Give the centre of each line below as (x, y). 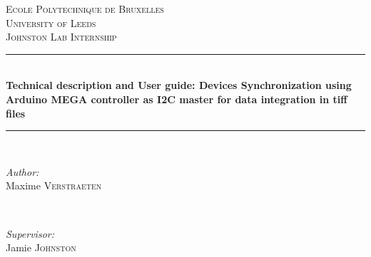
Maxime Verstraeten (54, 185)
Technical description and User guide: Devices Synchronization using (179, 85)
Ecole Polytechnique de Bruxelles (85, 9)
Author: (22, 171)
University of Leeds (51, 22)
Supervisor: (30, 233)
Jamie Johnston (41, 247)
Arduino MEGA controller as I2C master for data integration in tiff (177, 99)
